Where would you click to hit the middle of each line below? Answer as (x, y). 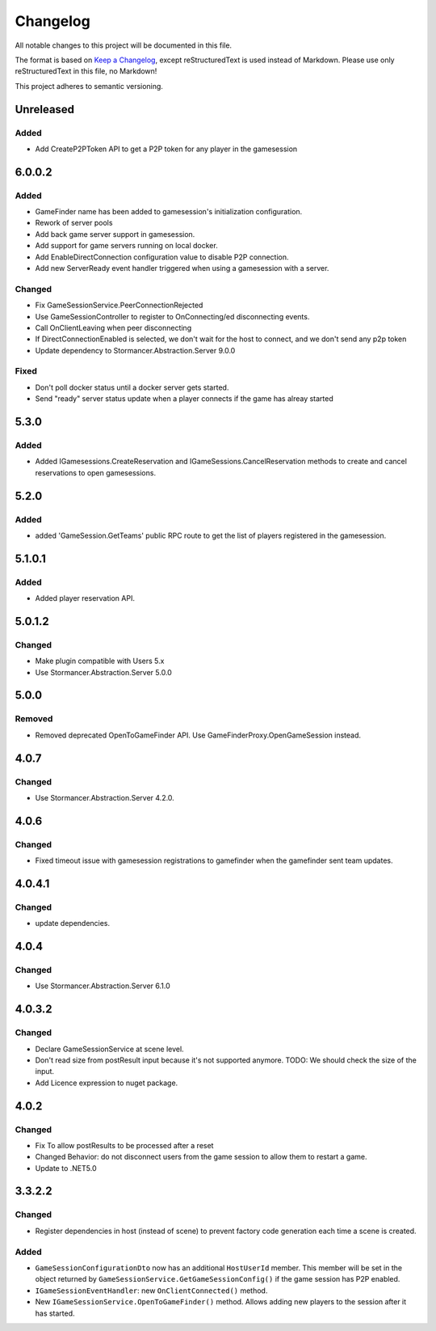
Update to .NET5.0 (66, 1168)
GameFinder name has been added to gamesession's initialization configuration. (169, 212)
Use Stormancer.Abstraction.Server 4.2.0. (105, 797)
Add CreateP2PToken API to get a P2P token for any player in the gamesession (166, 149)
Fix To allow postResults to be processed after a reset (124, 1145)
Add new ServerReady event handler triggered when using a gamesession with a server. (182, 268)
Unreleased (45, 109)
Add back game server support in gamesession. (115, 234)
